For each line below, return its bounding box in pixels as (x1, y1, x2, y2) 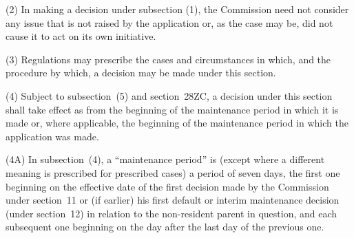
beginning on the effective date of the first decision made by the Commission (6, 179, 329, 193)
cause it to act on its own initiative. (6, 29, 156, 43)
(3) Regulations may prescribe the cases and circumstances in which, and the (6, 52, 331, 66)
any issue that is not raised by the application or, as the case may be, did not (6, 15, 333, 30)
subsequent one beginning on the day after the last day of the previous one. (6, 219, 324, 234)
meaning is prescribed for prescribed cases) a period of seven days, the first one (6, 165, 340, 180)
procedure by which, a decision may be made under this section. (6, 65, 276, 80)
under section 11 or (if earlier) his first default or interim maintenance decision (6, 193, 340, 207)
